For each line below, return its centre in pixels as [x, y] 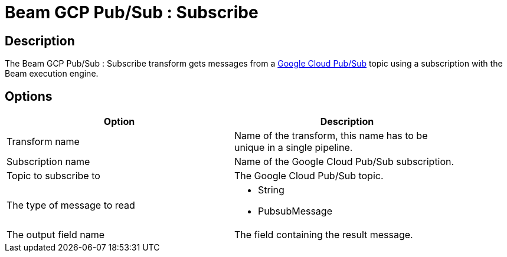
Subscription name [48, 162]
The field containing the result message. [324, 235]
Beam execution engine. [52, 74]
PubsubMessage [295, 211]
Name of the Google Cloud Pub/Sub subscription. [344, 162]
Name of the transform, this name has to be [331, 136]
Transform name [43, 142]
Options [29, 96]
